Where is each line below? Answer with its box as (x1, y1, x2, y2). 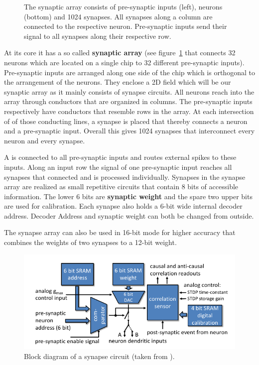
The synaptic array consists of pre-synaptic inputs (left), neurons (24, 1, 223, 11)
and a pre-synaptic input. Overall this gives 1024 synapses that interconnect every (4, 125, 255, 136)
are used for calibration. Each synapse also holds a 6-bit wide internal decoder (4, 201, 243, 211)
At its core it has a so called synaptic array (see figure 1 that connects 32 (4, 47, 236, 58)
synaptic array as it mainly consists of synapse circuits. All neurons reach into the (4, 86, 255, 97)
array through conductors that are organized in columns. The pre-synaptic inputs (4, 96, 253, 107)
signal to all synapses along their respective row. (24, 30, 171, 41)
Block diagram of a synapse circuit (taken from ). (24, 351, 175, 361)
